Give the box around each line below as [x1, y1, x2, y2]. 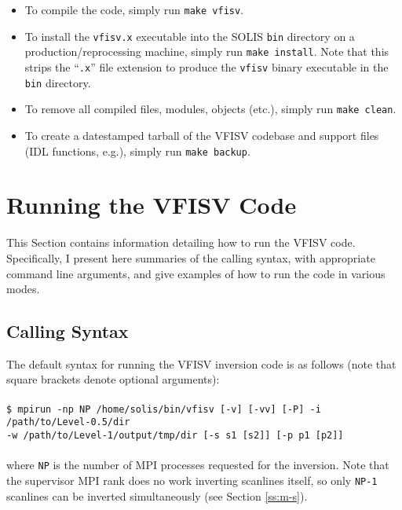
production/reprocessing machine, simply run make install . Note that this [24, 43, 389, 60]
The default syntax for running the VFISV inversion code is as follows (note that [6, 355, 397, 372]
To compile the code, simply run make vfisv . [24, 2, 244, 17]
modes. [6, 281, 40, 297]
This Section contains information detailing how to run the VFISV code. [6, 234, 356, 251]
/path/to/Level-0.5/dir [6, 416, 130, 428]
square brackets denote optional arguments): [6, 371, 220, 387]
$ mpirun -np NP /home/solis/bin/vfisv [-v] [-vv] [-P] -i [6, 403, 321, 415]
